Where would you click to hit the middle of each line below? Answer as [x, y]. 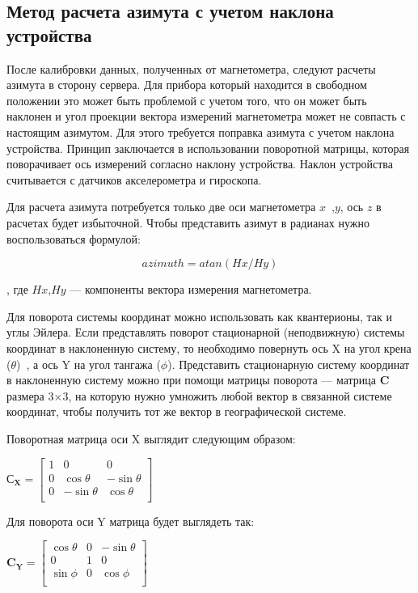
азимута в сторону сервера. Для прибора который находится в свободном [187, 85]
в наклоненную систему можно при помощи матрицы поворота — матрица [192, 380]
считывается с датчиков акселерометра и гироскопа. [134, 179]
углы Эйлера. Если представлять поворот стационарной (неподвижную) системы [206, 332]
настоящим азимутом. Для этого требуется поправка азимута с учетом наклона [201, 131]
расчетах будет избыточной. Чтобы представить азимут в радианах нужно [188, 222]
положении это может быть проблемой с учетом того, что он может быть [187, 100]
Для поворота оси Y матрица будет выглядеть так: [131, 521]
